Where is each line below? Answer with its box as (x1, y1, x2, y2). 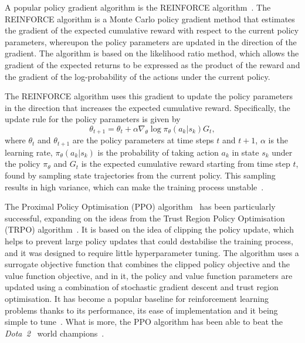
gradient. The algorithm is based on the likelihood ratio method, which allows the (5, 47, 299, 59)
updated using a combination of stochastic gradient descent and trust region (5, 281, 279, 293)
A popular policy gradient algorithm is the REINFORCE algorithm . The (5, 1, 271, 13)
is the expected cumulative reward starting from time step (81, 157, 290, 170)
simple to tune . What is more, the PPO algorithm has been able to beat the (5, 315, 283, 328)
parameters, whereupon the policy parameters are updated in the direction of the (5, 35, 297, 48)
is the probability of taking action (97, 146, 219, 158)
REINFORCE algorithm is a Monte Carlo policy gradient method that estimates (5, 12, 295, 25)
